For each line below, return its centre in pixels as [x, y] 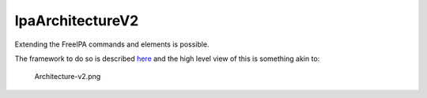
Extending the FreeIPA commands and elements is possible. [112, 44]
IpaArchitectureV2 [77, 21]
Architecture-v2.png [68, 77]
